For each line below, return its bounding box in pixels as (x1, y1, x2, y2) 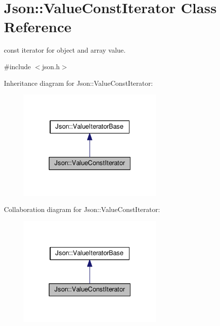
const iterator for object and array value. (4, 45, 126, 55)
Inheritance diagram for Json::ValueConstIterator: (4, 77, 153, 88)
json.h (42, 61, 60, 71)
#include (4, 61, 31, 71)
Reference (4, 17, 72, 37)
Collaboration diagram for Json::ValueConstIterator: (4, 204, 160, 214)
